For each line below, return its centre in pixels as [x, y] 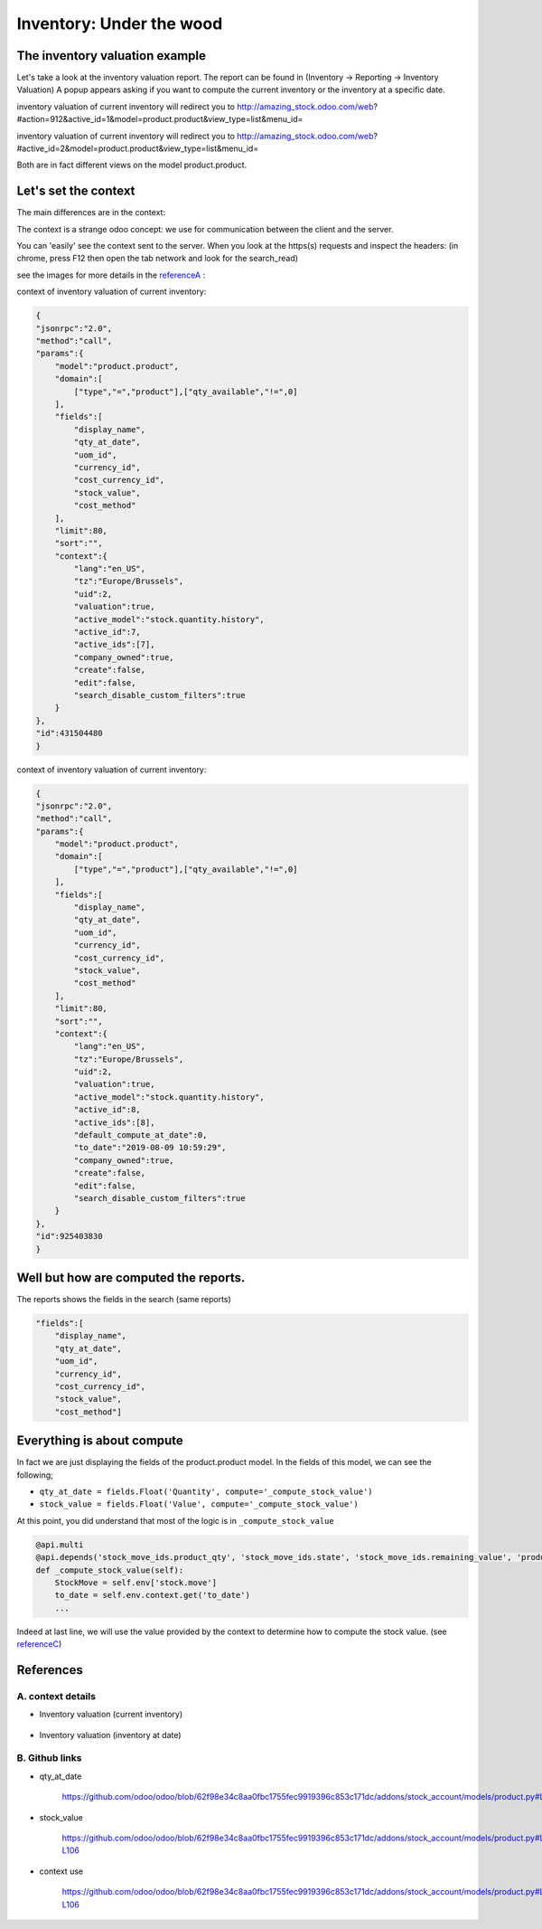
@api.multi [60, 1545]
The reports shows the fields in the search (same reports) [124, 1300]
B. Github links [49, 1758]
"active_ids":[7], [114, 645]
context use [61, 1871]
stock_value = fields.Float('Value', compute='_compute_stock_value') [199, 1504]
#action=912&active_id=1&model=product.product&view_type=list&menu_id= [160, 119]
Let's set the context [76, 191]
